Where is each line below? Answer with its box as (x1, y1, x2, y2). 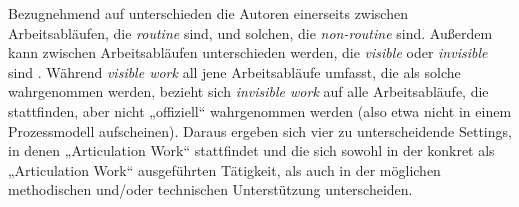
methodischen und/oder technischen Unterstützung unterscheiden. (8, 179, 413, 200)
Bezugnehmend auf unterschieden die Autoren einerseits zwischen (8, 3, 408, 23)
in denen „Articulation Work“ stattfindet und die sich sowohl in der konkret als (8, 140, 495, 161)
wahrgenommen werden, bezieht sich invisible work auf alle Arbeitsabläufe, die (8, 81, 489, 102)
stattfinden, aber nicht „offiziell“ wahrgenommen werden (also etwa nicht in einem (8, 100, 512, 121)
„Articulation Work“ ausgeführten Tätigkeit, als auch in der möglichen (8, 159, 441, 180)
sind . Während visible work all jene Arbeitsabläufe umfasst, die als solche (8, 61, 461, 82)
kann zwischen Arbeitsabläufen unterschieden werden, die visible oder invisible (8, 42, 488, 63)
